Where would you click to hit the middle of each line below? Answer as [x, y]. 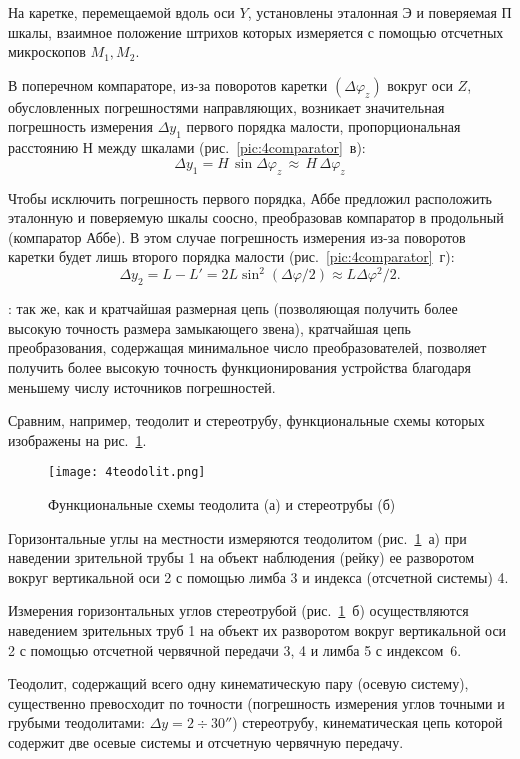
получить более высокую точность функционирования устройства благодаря [239, 367]
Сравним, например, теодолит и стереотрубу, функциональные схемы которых [246, 420]
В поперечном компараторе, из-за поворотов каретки [168, 84]
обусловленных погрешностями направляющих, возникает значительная [226, 106]
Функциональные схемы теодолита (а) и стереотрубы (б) [222, 504]
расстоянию [43, 147]
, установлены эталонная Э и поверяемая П [379, 12]
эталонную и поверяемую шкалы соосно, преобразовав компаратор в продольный [256, 217]
